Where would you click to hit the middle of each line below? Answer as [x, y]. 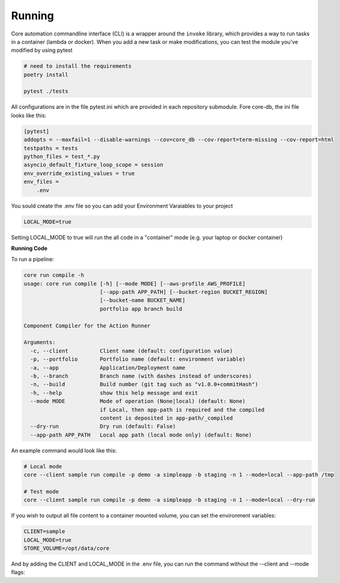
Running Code [29, 248]
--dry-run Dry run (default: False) [103, 427]
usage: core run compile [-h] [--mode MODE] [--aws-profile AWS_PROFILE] [135, 283]
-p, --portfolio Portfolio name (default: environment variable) [138, 359]
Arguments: [40, 343]
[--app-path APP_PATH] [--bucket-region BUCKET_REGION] [184, 292]
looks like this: [29, 115]
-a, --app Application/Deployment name [108, 367]
